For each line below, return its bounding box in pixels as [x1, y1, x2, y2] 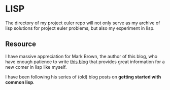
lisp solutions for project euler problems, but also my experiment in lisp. [5, 25, 155, 31]
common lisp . [5, 79, 35, 85]
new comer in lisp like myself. [5, 64, 67, 70]
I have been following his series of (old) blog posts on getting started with [5, 74, 161, 80]
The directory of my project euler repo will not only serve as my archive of [5, 20, 160, 26]
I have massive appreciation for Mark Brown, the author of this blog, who [5, 53, 158, 59]
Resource [5, 40, 37, 49]
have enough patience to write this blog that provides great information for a [5, 59, 165, 65]
